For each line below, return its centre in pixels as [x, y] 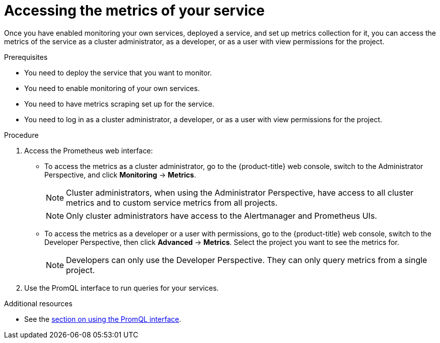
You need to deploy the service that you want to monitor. [118, 72]
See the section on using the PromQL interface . [103, 319]
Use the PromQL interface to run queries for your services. [122, 288]
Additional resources [38, 303]
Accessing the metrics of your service [134, 11]
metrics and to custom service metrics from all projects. [172, 202]
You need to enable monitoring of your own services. [112, 88]
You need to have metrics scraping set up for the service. [119, 104]
